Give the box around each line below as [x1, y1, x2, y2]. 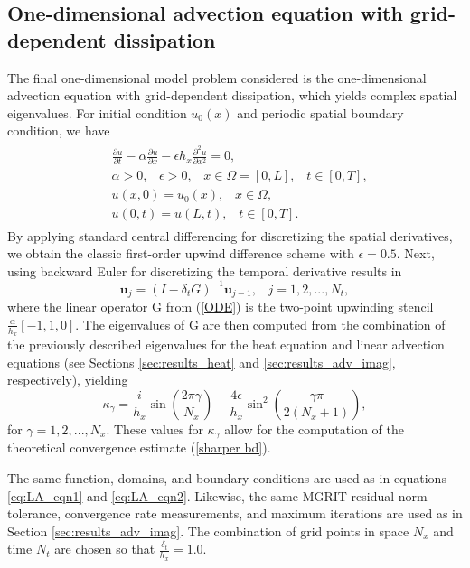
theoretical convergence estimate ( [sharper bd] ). [7, 438, 271, 457]
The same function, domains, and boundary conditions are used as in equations [7, 468, 446, 487]
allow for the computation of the [224, 419, 404, 438]
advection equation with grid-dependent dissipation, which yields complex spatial [7, 86, 457, 105]
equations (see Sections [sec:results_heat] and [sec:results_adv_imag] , [7, 352, 396, 371]
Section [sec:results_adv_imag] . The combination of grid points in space [7, 521, 409, 540]
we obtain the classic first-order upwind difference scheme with [7, 244, 354, 263]
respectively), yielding [7, 370, 128, 389]
